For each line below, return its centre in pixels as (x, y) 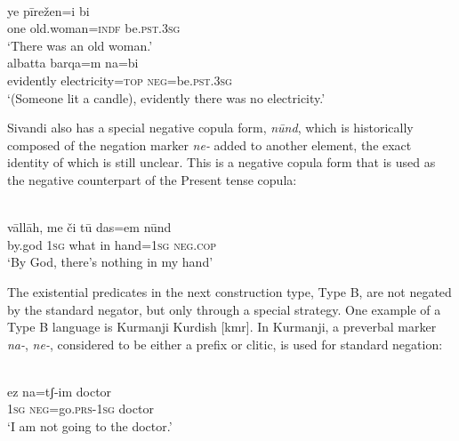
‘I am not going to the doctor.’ (90, 426)
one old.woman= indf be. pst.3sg (94, 28)
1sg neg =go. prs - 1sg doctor (81, 409)
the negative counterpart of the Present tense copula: (152, 179)
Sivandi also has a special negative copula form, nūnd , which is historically (210, 128)
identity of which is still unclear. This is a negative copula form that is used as (221, 162)
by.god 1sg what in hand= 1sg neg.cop (112, 244)
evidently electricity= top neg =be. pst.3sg (120, 80)
